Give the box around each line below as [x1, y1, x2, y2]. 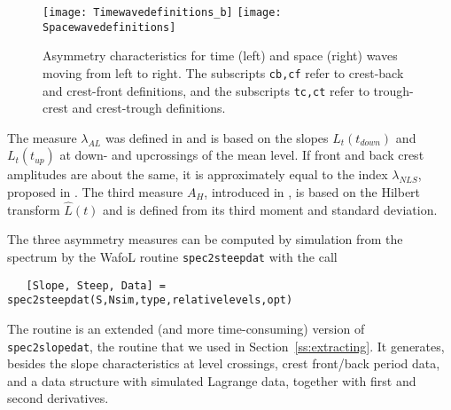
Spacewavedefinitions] [43, 20, 176, 34]
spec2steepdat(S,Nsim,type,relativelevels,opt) [7, 294, 293, 307]
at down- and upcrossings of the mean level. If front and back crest [59, 146, 424, 164]
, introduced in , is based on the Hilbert [204, 183, 421, 201]
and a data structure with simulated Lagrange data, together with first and [7, 371, 416, 390]
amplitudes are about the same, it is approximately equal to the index [7, 165, 388, 184]
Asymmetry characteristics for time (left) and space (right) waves [43, 46, 398, 65]
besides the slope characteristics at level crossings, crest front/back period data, [7, 354, 440, 373]
